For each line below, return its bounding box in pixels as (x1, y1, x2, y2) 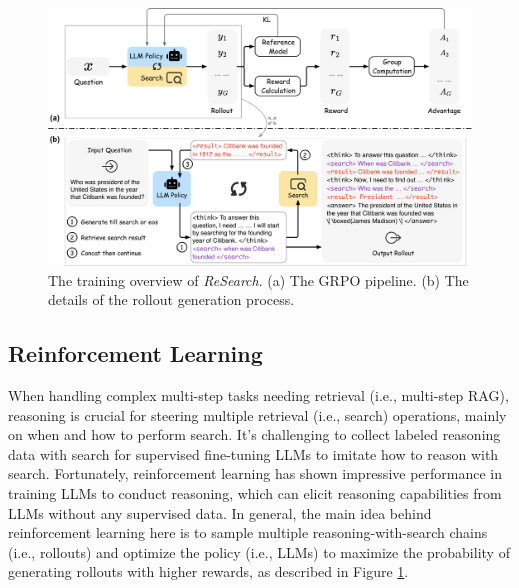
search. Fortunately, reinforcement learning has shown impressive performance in (8, 463, 503, 484)
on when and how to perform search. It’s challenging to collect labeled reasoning (8, 424, 501, 445)
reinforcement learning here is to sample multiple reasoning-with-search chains (8, 522, 488, 543)
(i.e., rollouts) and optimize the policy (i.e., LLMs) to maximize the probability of (8, 541, 510, 562)
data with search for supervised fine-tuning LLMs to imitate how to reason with (8, 443, 499, 464)
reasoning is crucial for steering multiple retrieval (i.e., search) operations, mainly (8, 404, 507, 425)
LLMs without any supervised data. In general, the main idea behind (8, 502, 432, 523)
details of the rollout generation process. (48, 289, 295, 310)
